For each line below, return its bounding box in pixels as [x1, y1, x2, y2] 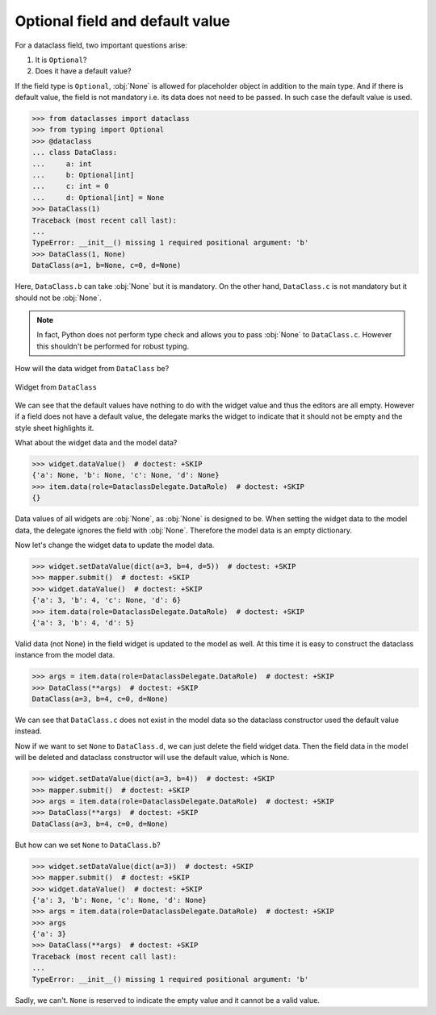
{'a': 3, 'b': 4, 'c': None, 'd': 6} [31, 595, 182, 605]
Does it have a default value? [35, 66, 132, 76]
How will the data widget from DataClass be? [15, 364, 170, 374]
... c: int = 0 [31, 182, 109, 191]
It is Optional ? [35, 55, 87, 65]
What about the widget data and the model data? [15, 438, 178, 448]
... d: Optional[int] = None [31, 193, 165, 202]
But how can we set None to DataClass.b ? [15, 840, 161, 850]
